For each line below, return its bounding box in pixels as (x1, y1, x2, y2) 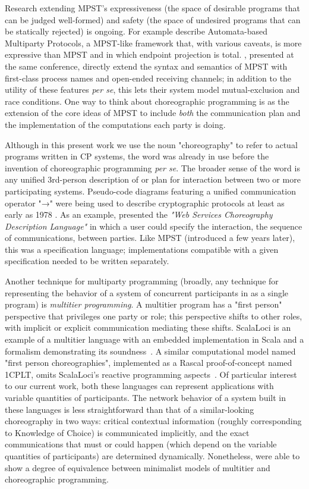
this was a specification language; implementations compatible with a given (5, 243, 279, 255)
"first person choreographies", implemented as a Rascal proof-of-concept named (5, 356, 292, 369)
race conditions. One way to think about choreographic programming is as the (5, 95, 289, 107)
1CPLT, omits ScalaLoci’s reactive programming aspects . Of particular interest (5, 368, 297, 380)
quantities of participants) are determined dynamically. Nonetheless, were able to (5, 449, 300, 462)
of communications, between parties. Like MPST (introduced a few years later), (5, 231, 295, 244)
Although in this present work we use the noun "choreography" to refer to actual (5, 138, 298, 151)
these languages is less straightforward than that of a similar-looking (5, 403, 254, 415)
